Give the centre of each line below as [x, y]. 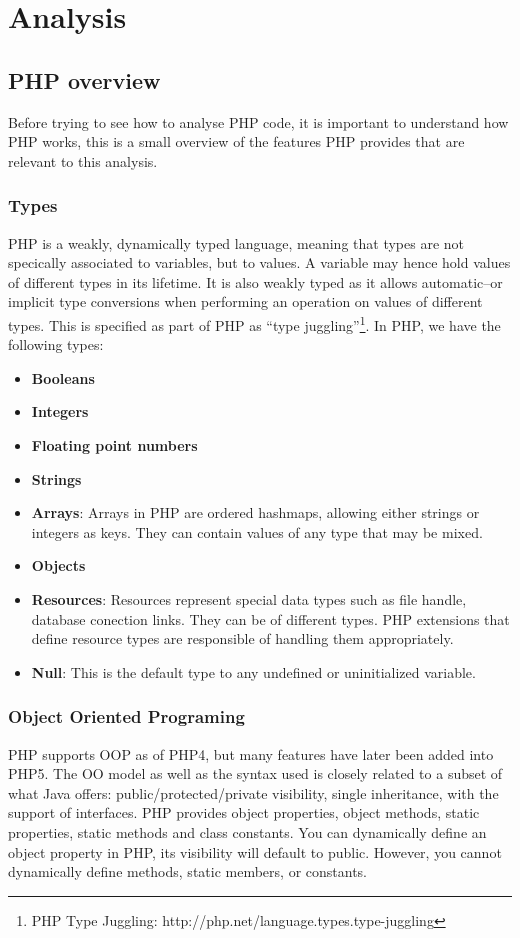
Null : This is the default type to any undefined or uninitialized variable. [253, 671]
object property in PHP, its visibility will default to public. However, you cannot [255, 851]
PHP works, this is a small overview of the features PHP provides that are [236, 141]
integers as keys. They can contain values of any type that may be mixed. [257, 531]
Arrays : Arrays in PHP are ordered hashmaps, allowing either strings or [255, 512]
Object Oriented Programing [126, 716]
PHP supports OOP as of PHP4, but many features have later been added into [251, 753]
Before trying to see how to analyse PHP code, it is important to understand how [258, 121]
